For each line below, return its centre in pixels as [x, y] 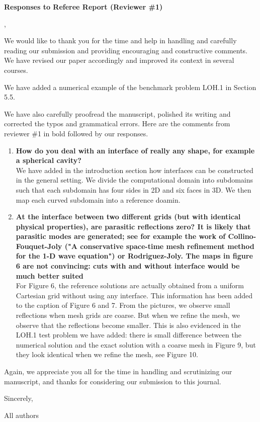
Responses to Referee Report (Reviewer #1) [83, 7]
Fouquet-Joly [39, 246]
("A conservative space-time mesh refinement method [159, 246]
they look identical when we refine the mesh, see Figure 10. [107, 354]
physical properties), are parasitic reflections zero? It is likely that [133, 226]
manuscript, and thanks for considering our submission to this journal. [113, 381]
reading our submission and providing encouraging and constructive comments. [126, 50]
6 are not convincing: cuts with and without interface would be [128, 266]
